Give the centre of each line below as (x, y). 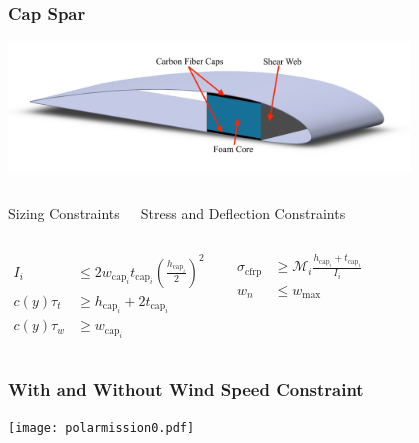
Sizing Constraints (64, 212)
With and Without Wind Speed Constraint (186, 388)
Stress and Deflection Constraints (243, 212)
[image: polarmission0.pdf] (101, 427)
